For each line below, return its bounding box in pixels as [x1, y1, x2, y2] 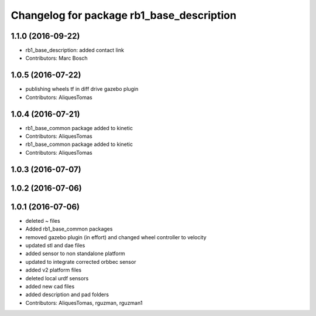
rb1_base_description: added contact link [25, 47, 124, 54]
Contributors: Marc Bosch [25, 55, 88, 62]
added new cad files [25, 283, 75, 290]
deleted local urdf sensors [25, 274, 89, 281]
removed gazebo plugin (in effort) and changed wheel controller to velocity [25, 233, 207, 240]
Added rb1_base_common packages [25, 226, 113, 233]
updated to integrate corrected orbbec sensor [25, 258, 136, 265]
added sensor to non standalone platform [25, 250, 125, 257]
